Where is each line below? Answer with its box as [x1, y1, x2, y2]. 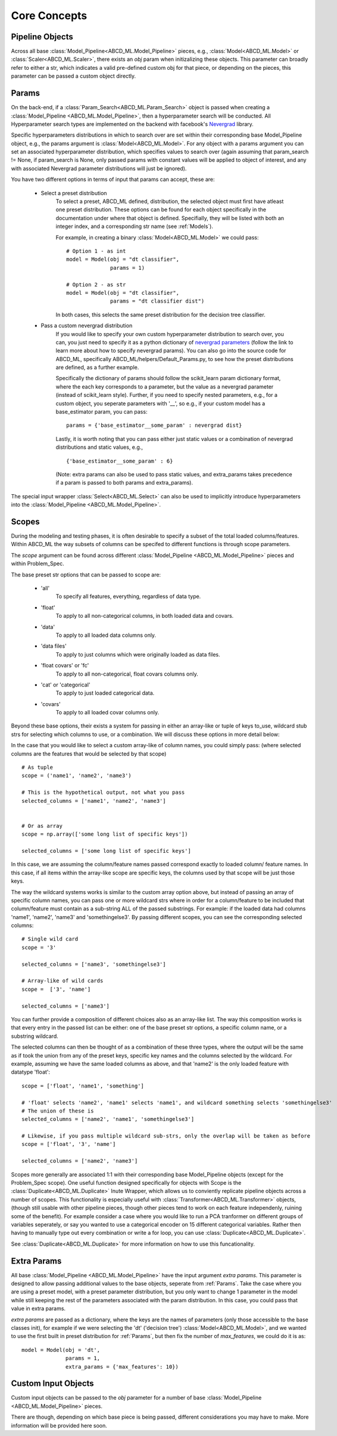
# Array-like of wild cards [21, 978, 104, 984]
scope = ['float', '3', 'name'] [21, 1141, 116, 1148]
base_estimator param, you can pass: [55, 408, 148, 415]
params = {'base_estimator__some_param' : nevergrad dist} [66, 422, 242, 429]
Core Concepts [11, 9, 88, 22]
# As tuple [21, 764, 54, 771]
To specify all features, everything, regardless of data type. [55, 593, 201, 600]
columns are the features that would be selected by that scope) [11, 750, 167, 757]
